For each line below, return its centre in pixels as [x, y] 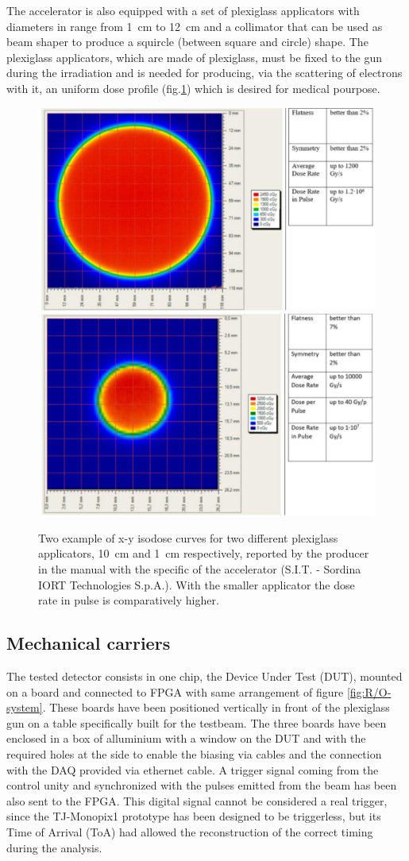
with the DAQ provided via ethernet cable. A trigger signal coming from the [193, 769]
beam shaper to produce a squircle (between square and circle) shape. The [187, 42]
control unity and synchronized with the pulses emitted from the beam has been [202, 785]
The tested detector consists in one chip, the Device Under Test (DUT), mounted [204, 676]
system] [25, 707]
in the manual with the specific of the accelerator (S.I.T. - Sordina [200, 569]
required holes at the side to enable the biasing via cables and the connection [194, 754]
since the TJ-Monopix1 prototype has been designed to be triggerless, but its [194, 816]
